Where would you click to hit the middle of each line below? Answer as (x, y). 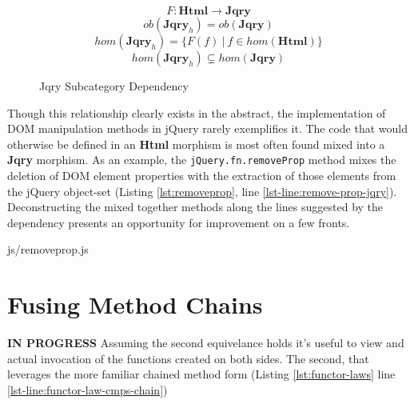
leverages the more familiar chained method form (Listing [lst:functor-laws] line (201, 374)
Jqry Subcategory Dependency (114, 86)
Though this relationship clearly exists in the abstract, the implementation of (197, 112)
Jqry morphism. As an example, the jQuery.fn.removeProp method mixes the (202, 160)
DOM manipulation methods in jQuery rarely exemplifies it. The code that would (208, 128)
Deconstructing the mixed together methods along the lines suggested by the (195, 207)
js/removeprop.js (48, 249)
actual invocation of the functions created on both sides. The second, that (188, 358)
